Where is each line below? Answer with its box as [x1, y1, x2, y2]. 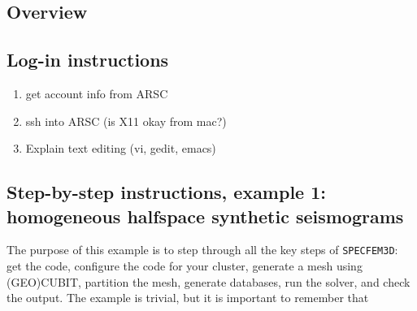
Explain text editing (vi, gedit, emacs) [25, 140, 216, 157]
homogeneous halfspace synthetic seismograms [7, 203, 404, 228]
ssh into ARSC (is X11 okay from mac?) [25, 112, 227, 129]
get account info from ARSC [25, 84, 168, 102]
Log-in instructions [7, 47, 169, 72]
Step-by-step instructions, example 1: [7, 179, 326, 205]
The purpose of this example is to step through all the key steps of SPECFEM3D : [7, 241, 398, 258]
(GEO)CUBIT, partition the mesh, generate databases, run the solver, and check [7, 273, 410, 290]
